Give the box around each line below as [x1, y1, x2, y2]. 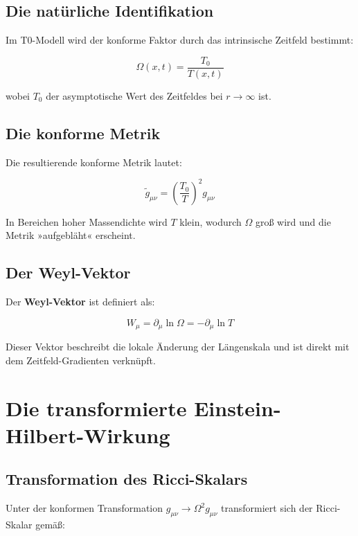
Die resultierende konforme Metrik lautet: [6, 154, 182, 169]
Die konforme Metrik [6, 122, 161, 143]
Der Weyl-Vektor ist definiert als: [6, 294, 155, 309]
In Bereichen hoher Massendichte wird [6, 214, 168, 229]
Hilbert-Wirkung [6, 420, 170, 449]
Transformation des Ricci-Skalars [6, 468, 248, 490]
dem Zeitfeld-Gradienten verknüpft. [6, 352, 156, 367]
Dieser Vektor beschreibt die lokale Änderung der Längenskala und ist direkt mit [6, 339, 350, 354]
